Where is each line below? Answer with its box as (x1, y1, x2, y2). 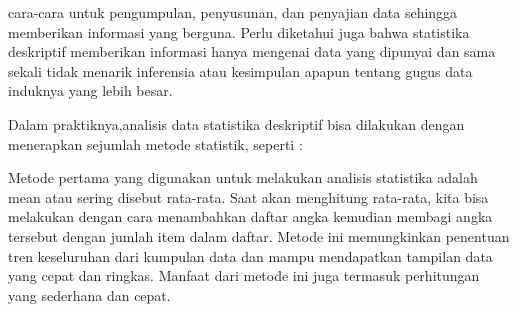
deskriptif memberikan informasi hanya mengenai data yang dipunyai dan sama (8, 41, 496, 62)
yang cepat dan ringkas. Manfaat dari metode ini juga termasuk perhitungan (8, 265, 480, 286)
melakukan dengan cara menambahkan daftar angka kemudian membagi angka (8, 206, 493, 227)
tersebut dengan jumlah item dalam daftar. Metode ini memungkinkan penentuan (8, 225, 510, 246)
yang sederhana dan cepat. (8, 284, 171, 305)
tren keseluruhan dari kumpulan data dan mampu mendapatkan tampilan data (8, 245, 493, 266)
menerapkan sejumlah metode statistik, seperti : (8, 133, 303, 154)
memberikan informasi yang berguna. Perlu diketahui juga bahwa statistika (8, 21, 470, 42)
